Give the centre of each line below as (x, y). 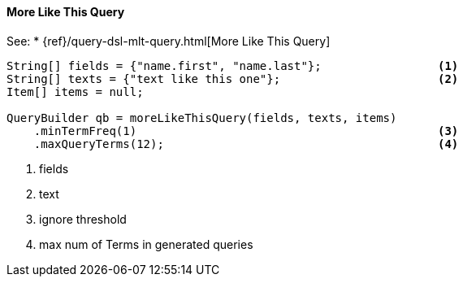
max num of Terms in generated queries (146, 244)
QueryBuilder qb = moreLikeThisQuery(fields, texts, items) (202, 118)
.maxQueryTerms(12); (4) (246, 144)
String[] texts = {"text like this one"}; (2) (233, 78)
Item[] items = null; (75, 91)
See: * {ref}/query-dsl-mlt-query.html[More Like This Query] (169, 41)
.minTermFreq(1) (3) (246, 131)
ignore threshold (83, 219)
